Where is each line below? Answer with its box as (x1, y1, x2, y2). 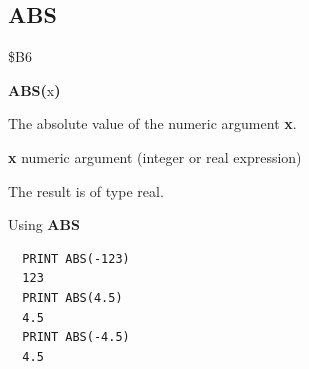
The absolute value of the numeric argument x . (8, 113, 297, 134)
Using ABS (8, 214, 80, 235)
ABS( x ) (8, 79, 61, 100)
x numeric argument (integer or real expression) (8, 146, 302, 167)
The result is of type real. (8, 180, 164, 201)
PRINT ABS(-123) (22, 251, 130, 266)
